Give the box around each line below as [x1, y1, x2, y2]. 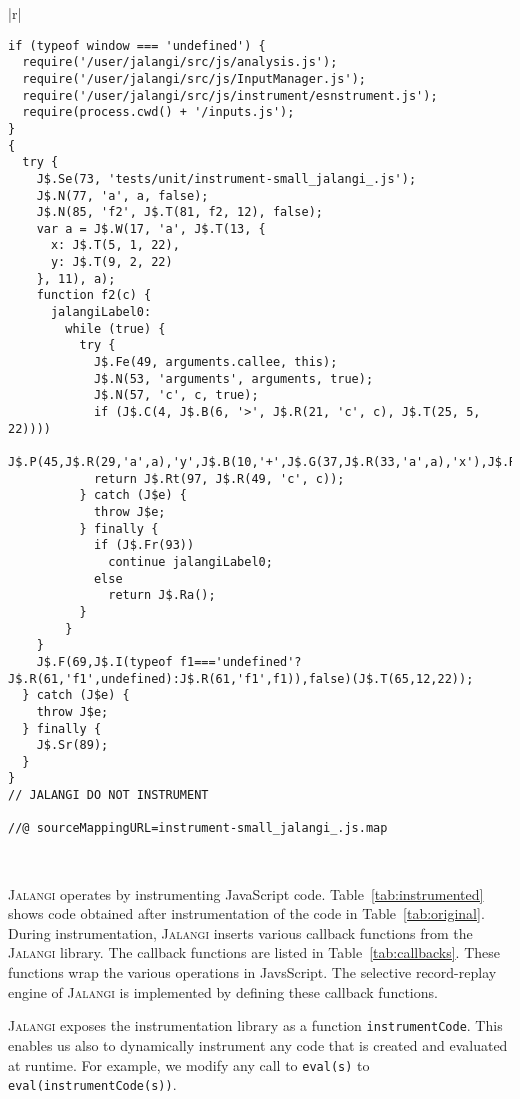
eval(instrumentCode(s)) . [8, 1074, 177, 1095]
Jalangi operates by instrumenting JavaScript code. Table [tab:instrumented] [8, 883, 484, 904]
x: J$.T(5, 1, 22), [50, 238, 180, 253]
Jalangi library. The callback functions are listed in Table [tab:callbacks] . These [8, 942, 500, 963]
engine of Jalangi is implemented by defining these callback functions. [8, 981, 438, 1002]
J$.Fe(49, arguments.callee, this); [93, 355, 338, 370]
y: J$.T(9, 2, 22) [50, 255, 173, 270]
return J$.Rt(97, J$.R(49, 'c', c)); [93, 471, 345, 486]
